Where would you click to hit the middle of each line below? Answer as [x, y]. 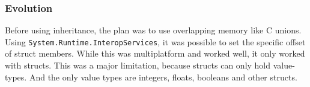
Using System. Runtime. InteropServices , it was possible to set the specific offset [155, 41]
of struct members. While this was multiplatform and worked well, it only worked [155, 53]
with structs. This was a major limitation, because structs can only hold [138, 65]
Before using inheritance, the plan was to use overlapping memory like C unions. [153, 30]
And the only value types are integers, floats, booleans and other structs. [163, 77]
